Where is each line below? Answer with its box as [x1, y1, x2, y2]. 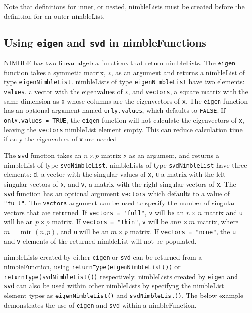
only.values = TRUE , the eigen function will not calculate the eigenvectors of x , [4, 114, 244, 125]
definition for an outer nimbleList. [4, 11, 105, 21]
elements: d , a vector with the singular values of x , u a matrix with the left [4, 169, 226, 179]
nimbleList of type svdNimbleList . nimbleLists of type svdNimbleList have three [4, 159, 247, 170]
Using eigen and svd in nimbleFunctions [4, 34, 206, 49]
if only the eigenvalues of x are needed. [4, 134, 119, 144]
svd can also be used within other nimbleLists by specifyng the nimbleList [4, 281, 224, 291]
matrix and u [204, 207, 243, 217]
